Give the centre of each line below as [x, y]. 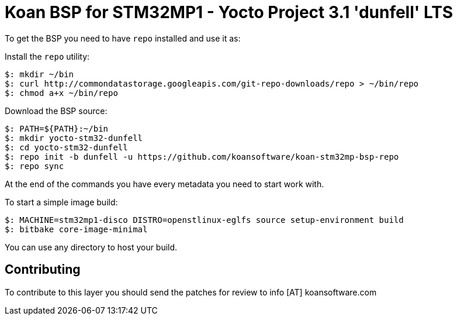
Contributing [43, 270]
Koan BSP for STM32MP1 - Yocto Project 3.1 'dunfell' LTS [229, 12]
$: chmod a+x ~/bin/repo [61, 93]
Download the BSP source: [56, 111]
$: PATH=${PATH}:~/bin [57, 128]
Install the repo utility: [47, 56]
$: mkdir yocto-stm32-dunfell [74, 138]
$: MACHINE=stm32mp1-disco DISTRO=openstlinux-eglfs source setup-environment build [204, 220]
